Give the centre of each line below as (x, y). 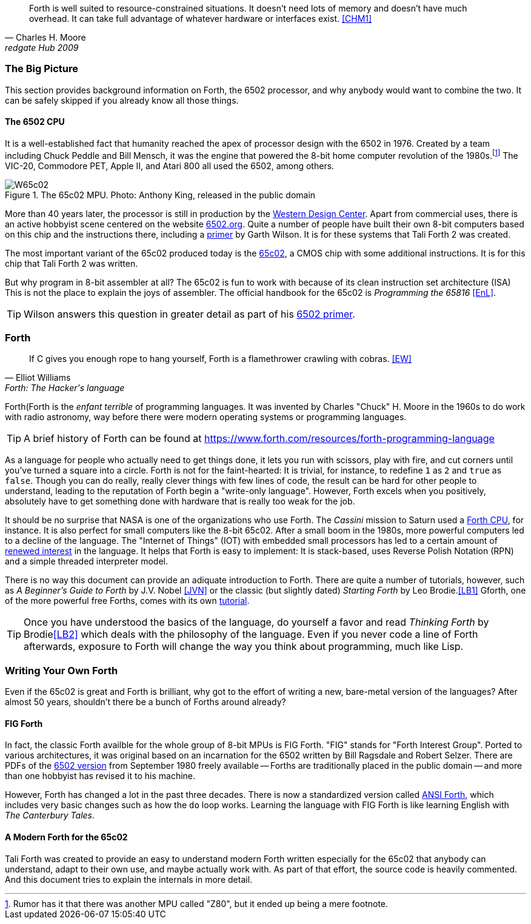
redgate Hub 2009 (42, 48)
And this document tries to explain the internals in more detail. (129, 879)
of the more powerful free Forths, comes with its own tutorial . (127, 601)
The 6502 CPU (35, 122)
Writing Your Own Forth (62, 670)
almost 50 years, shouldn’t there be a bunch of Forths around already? (145, 702)
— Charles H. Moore (45, 37)
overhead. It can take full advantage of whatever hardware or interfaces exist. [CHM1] (201, 18)
